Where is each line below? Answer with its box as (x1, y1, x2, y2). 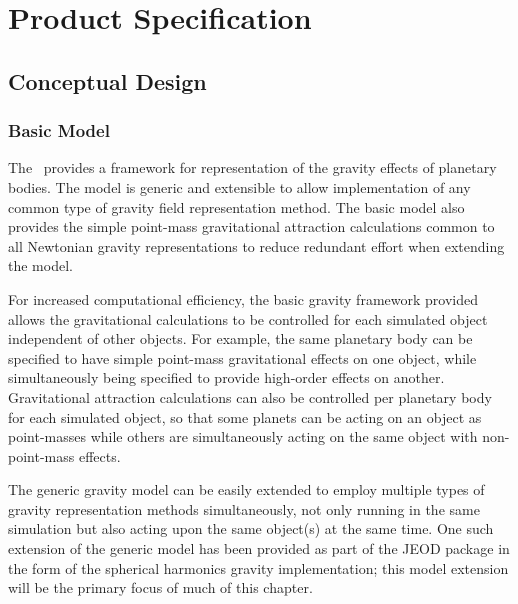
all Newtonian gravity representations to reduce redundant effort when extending (8, 235, 505, 256)
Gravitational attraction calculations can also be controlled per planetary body (8, 386, 492, 407)
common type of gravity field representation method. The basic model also (8, 196, 465, 217)
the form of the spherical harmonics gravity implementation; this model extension (8, 557, 509, 578)
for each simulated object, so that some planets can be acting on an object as (8, 406, 482, 427)
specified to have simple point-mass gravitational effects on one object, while (8, 347, 477, 368)
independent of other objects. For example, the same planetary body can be (8, 328, 473, 349)
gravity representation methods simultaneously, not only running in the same (8, 498, 480, 519)
